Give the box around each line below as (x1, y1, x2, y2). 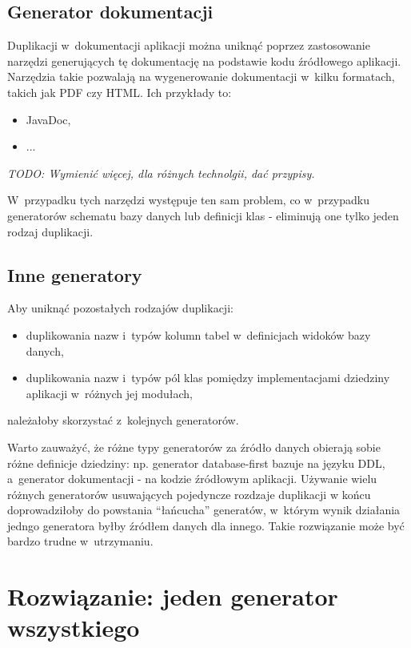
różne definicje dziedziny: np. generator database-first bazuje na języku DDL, (7, 454, 385, 471)
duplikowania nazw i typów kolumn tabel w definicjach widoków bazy (26, 326, 371, 343)
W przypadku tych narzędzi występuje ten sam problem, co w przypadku (7, 191, 369, 208)
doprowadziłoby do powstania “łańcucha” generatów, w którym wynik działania (7, 501, 401, 518)
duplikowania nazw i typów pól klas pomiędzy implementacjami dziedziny (26, 369, 390, 386)
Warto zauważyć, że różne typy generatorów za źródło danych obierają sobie (7, 438, 381, 455)
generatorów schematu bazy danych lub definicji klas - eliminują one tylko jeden (7, 207, 399, 223)
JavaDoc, (26, 111, 71, 127)
